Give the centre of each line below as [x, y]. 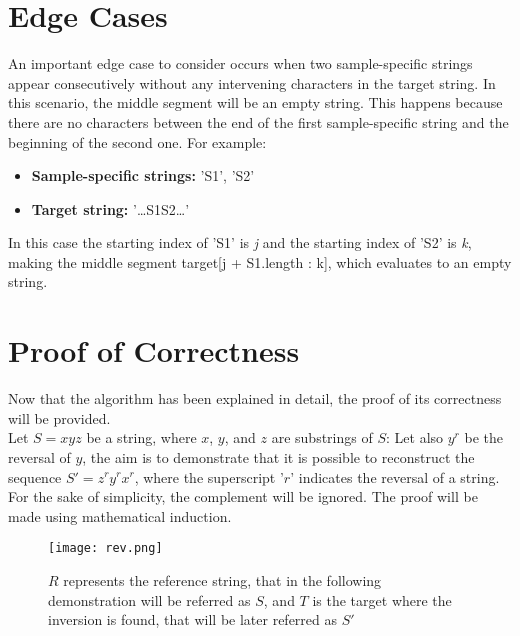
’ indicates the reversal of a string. [395, 476]
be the [483, 437]
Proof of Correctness [154, 350]
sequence [35, 476]
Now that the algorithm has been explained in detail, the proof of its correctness [255, 398]
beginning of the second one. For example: [137, 141]
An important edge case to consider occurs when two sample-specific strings [240, 63]
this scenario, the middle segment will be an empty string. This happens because [255, 102]
